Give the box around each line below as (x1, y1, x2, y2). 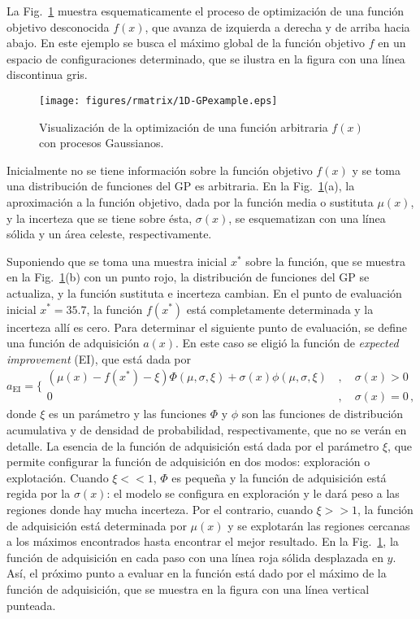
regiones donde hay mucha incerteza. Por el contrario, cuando (6, 500, 313, 517)
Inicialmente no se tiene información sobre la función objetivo (6, 161, 313, 178)
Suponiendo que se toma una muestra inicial (6, 252, 227, 269)
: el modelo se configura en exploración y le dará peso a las (106, 485, 400, 502)
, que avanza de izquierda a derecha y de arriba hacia (145, 18, 410, 35)
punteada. (6, 596, 56, 613)
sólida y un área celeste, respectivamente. (6, 225, 212, 242)
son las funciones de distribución (241, 405, 404, 422)
